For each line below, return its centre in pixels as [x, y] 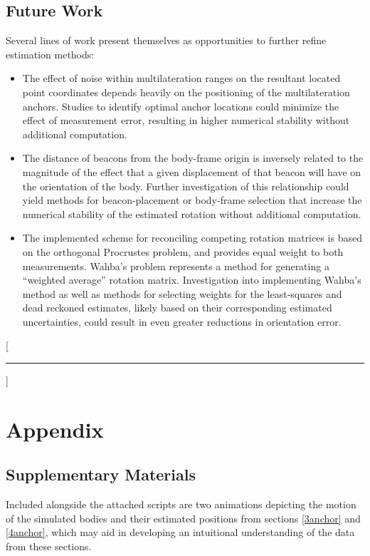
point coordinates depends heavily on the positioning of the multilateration [186, 92]
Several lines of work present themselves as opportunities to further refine [166, 40]
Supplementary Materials [101, 474]
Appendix [55, 429]
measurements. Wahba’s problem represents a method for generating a [176, 266]
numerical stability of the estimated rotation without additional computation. [192, 213]
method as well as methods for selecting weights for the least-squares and [182, 293]
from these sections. [49, 546]
